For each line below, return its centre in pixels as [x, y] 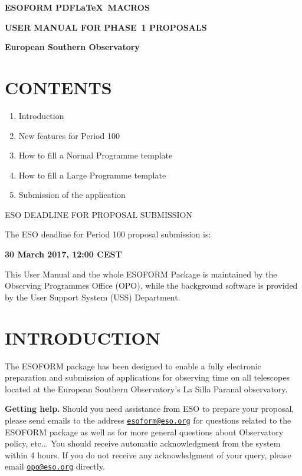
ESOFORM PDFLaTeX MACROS [77, 7]
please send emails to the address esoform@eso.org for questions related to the [148, 420]
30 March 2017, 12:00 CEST [63, 254]
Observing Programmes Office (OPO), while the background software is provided [151, 285]
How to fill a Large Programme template [92, 175]
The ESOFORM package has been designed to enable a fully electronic [133, 366]
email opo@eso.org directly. [55, 466]
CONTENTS [58, 87]
